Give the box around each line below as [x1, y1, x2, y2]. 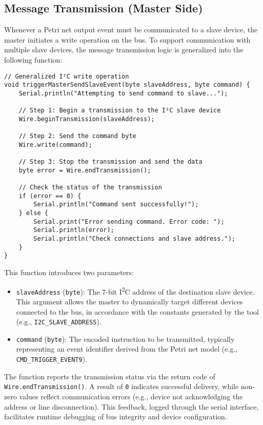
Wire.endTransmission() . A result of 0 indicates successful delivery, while [4, 381, 239, 392]
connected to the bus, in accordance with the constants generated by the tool [16, 306, 259, 317]
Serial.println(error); [33, 226, 114, 234]
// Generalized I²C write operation [4, 72, 129, 80]
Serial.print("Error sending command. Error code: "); [33, 218, 225, 225]
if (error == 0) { [18, 192, 82, 200]
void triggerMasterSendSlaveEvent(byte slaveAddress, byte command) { [4, 81, 250, 89]
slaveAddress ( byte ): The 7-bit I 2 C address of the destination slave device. [16, 284, 255, 297]
